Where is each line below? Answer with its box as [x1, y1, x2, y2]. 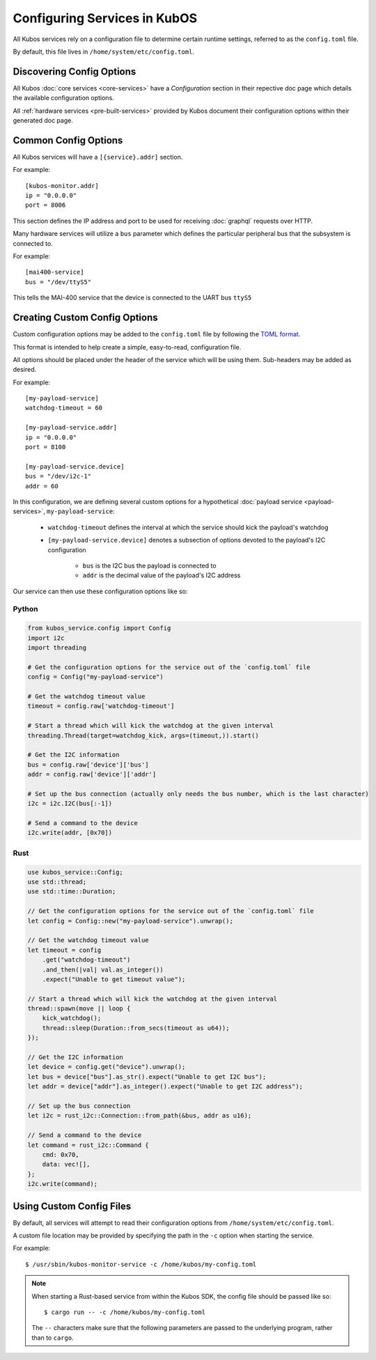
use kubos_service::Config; [27, 868, 123, 876]
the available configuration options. [13, 94, 114, 102]
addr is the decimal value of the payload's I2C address [82, 571, 241, 579]
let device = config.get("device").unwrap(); [27, 1063, 186, 1071]
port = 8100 [25, 443, 66, 451]
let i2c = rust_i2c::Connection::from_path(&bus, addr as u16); [27, 1111, 252, 1120]
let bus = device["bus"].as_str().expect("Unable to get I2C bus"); [27, 1072, 267, 1081]
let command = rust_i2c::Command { [27, 1141, 149, 1149]
